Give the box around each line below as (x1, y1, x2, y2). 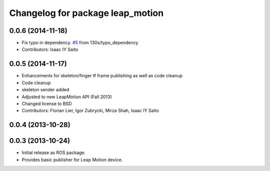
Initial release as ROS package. (21, 150, 86, 156)
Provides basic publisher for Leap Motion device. (21, 157, 123, 163)
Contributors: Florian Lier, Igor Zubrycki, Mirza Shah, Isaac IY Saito (21, 108, 159, 114)
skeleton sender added (21, 87, 69, 93)
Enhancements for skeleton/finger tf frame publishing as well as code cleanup (21, 73, 182, 79)
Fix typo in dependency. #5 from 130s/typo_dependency (21, 40, 138, 46)
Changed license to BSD (21, 100, 72, 107)
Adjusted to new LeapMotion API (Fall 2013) (21, 94, 112, 100)
